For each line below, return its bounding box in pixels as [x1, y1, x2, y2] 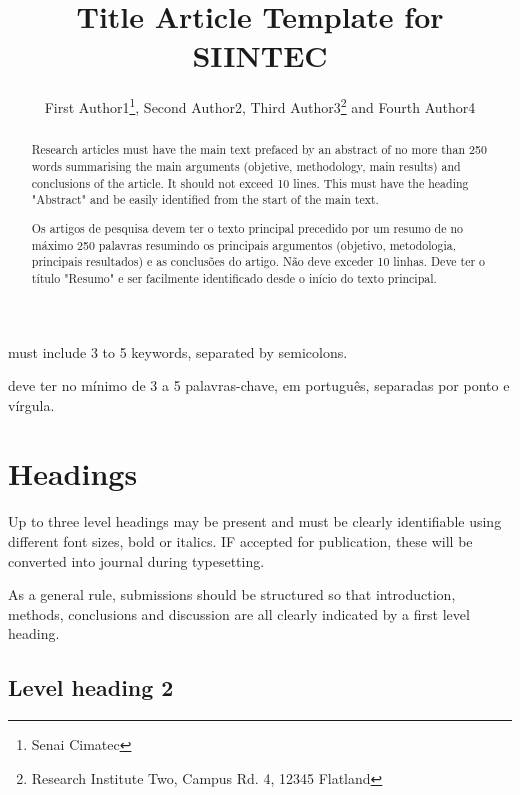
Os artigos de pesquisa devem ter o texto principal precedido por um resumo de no [31, 219, 464, 236]
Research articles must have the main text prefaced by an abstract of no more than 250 [31, 141, 487, 158]
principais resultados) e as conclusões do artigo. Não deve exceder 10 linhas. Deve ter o [31, 253, 486, 270]
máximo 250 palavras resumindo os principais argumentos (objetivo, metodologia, [31, 236, 457, 253]
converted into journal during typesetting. [8, 550, 265, 571]
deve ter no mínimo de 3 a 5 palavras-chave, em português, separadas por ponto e [8, 375, 510, 396]
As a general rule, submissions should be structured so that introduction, [8, 584, 456, 605]
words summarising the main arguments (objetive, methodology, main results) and [31, 158, 461, 175]
